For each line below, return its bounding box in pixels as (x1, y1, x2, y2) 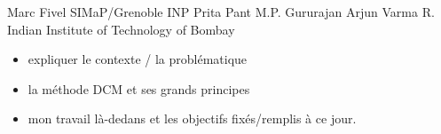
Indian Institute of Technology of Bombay (7, 20, 235, 38)
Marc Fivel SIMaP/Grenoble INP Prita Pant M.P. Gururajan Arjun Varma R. (7, 3, 435, 20)
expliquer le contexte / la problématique (28, 50, 248, 68)
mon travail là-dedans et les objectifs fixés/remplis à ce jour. (28, 109, 357, 128)
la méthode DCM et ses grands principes (28, 79, 250, 98)
